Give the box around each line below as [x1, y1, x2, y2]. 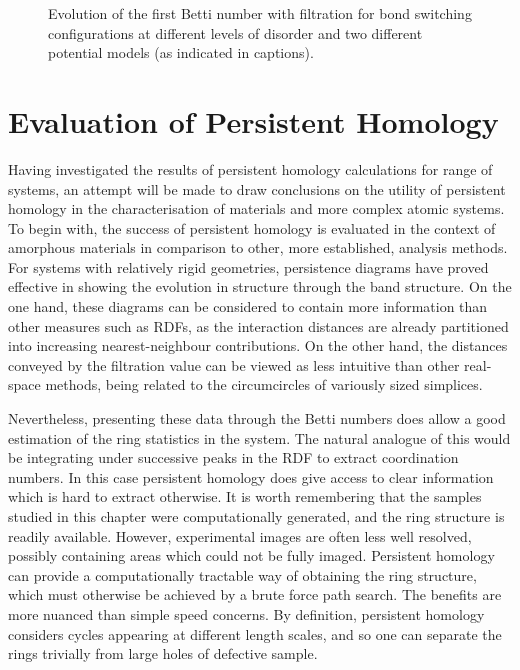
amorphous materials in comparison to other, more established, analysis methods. [8, 237, 508, 258]
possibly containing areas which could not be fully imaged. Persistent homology [8, 545, 495, 566]
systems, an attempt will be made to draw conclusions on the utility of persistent [8, 178, 506, 199]
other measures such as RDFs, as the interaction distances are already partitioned [8, 315, 509, 336]
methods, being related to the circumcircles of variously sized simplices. [45, 374, 483, 395]
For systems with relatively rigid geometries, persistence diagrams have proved [8, 256, 489, 277]
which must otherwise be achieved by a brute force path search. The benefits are [8, 584, 502, 605]
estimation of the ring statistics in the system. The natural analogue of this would [8, 427, 511, 448]
